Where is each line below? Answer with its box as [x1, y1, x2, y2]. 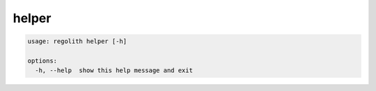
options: [27, 56, 58, 65]
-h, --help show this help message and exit [35, 67, 193, 74]
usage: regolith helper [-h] [27, 38, 127, 45]
